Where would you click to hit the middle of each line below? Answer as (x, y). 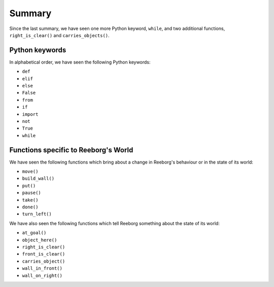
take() (30, 200)
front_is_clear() (44, 254)
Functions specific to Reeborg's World (71, 150)
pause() (32, 193)
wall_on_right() (42, 275)
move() (30, 172)
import (30, 114)
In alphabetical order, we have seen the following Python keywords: (80, 62)
